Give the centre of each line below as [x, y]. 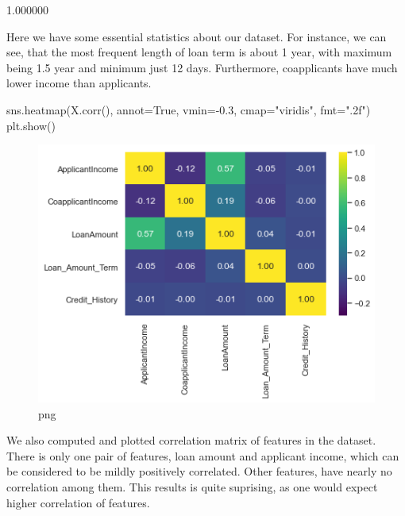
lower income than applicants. [79, 83]
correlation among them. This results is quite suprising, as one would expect [192, 486]
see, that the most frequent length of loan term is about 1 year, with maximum [199, 52]
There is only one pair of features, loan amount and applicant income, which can [203, 455]
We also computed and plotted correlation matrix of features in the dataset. [191, 440]
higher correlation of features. [78, 502]
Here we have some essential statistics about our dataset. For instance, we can [197, 36]
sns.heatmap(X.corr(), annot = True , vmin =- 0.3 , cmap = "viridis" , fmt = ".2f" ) [189, 109]
